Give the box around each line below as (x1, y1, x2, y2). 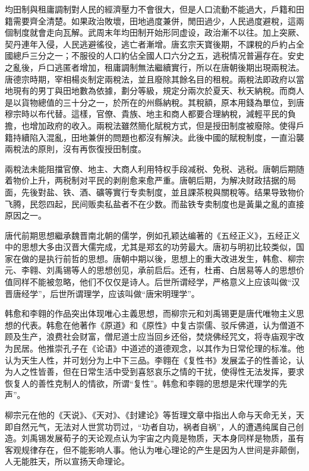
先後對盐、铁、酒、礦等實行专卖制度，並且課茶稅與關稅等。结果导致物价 (21, 185, 304, 198)
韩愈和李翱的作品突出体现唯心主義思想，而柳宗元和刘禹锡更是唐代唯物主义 (5, 307, 296, 320)
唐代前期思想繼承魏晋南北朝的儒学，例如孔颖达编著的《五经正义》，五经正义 (5, 229, 300, 241)
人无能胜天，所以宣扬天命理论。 (5, 455, 130, 467)
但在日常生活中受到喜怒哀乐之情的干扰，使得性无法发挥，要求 (62, 365, 304, 378)
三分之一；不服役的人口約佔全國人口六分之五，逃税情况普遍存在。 (29, 49, 288, 62)
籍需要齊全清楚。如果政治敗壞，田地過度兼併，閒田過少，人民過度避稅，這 (5, 14, 296, 27)
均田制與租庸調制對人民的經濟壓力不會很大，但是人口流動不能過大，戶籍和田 (5, 3, 304, 15)
